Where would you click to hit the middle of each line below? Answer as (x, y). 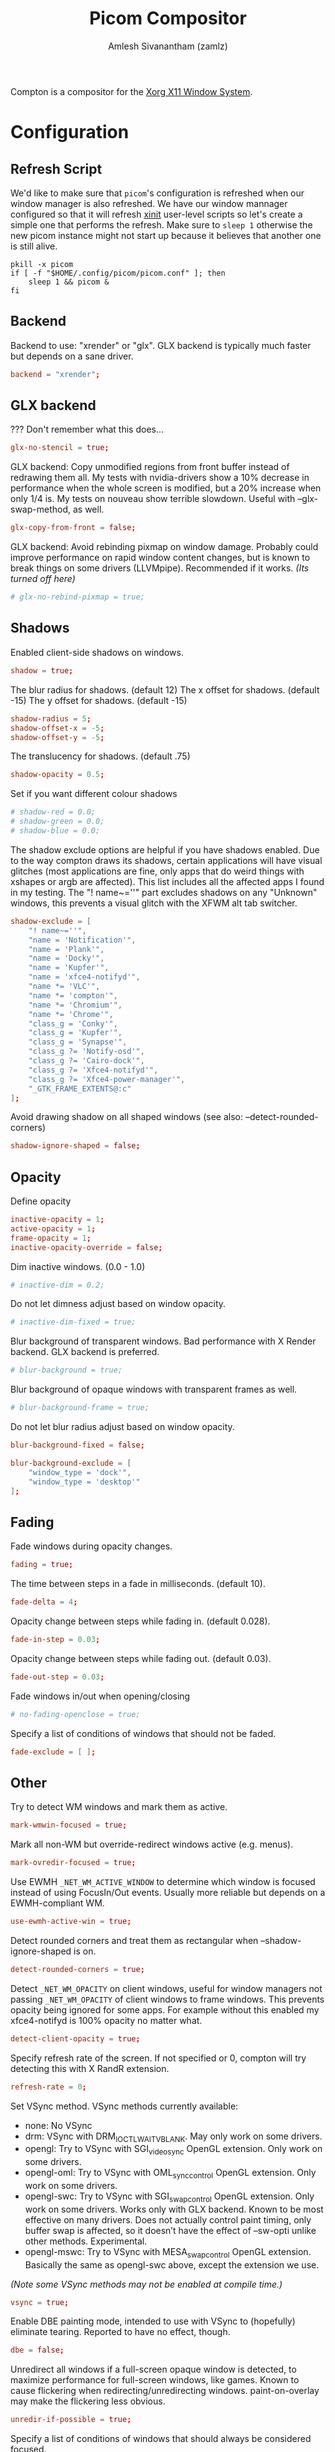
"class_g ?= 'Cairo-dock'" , (86, 1061)
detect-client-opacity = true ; (75, 2038)
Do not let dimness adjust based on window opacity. (118, 1304)
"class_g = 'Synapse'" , (78, 1042)
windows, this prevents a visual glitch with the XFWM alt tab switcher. (154, 903)
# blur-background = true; (66, 1370)
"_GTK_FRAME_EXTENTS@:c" (80, 1088)
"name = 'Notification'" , (82, 940)
